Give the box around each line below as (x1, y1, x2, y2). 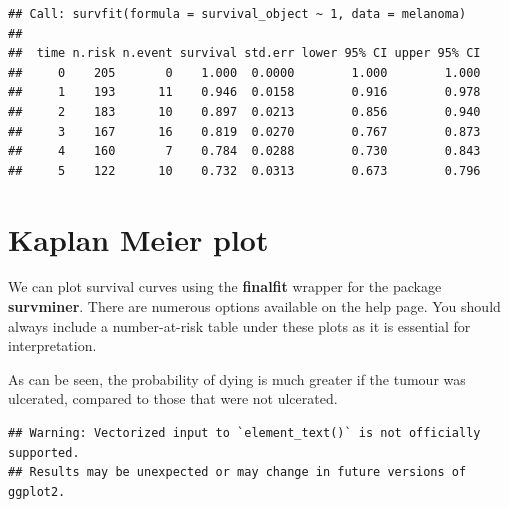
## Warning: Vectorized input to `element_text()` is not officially (8, 426, 481, 441)
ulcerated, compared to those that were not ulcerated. (8, 388, 338, 409)
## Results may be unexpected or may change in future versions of (8, 465, 467, 480)
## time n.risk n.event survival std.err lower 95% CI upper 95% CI (8, 46, 481, 61)
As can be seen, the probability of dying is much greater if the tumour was (8, 368, 466, 389)
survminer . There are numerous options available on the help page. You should (8, 296, 501, 317)
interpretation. (8, 335, 97, 356)
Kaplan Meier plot (8, 218, 269, 259)
